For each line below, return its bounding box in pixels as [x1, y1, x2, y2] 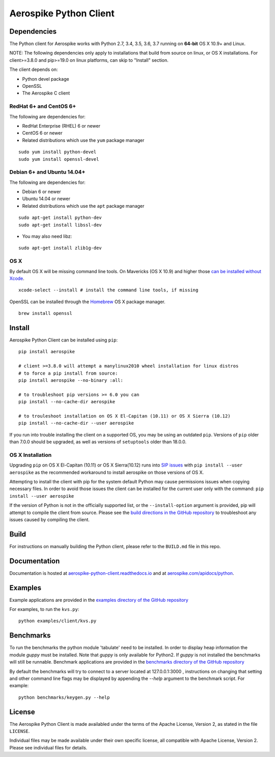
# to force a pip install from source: [18, 370, 118, 376]
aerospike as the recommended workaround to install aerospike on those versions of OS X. [9, 469, 204, 475]
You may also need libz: [22, 233, 72, 239]
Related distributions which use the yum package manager [22, 137, 145, 143]
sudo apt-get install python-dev [18, 215, 102, 221]
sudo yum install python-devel [18, 149, 97, 155]
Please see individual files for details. [9, 744, 88, 750]
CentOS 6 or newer [22, 130, 63, 136]
